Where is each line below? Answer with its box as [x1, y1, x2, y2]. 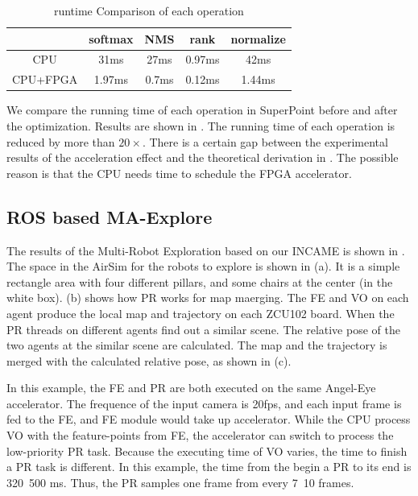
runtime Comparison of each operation [53, 2, 244, 19]
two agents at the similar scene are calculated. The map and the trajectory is [6, 337, 387, 353]
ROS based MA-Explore [6, 204, 213, 229]
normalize [230, 30, 286, 47]
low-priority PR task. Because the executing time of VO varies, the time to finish [6, 442, 408, 459]
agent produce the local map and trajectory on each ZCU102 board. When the [6, 304, 395, 321]
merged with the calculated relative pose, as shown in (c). [6, 352, 292, 369]
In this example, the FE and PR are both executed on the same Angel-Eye [6, 379, 376, 396]
